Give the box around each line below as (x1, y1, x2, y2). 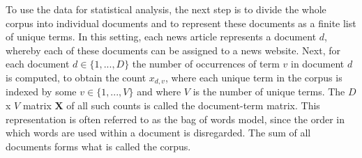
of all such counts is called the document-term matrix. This (66, 98, 320, 113)
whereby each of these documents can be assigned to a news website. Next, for (6, 42, 340, 57)
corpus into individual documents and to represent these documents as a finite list (6, 15, 356, 30)
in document (290, 56, 345, 71)
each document (6, 56, 70, 71)
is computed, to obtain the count (6, 70, 146, 84)
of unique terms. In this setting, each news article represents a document (6, 29, 317, 44)
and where (137, 84, 181, 99)
